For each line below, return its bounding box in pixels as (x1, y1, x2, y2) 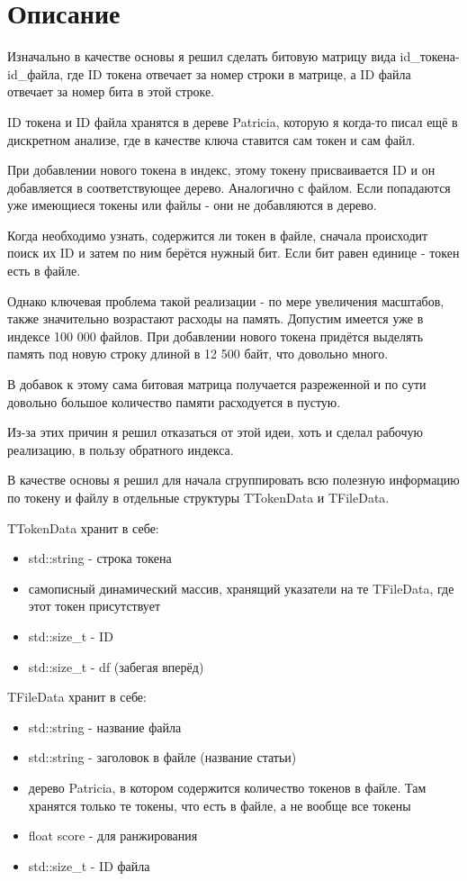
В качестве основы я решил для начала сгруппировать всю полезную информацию (7, 470, 460, 489)
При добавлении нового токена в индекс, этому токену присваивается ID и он (7, 160, 436, 179)
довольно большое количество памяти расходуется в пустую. (7, 392, 341, 411)
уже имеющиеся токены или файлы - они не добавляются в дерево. (7, 195, 377, 214)
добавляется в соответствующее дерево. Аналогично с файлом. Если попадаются (7, 177, 451, 196)
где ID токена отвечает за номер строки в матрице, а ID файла (67, 64, 411, 83)
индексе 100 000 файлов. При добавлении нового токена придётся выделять (7, 326, 424, 345)
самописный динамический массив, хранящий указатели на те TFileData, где (28, 578, 454, 597)
